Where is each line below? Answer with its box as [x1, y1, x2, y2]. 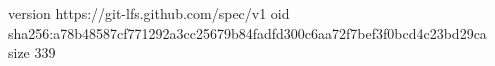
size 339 [8, 42, 56, 63]
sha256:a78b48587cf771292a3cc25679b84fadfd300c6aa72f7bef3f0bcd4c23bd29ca [8, 22, 487, 43]
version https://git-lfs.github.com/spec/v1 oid [8, 3, 290, 23]
